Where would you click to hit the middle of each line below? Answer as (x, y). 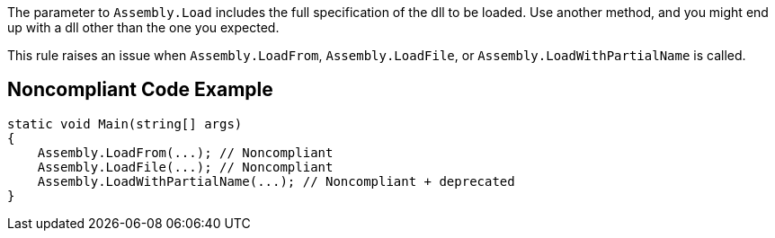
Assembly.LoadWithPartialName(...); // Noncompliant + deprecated (276, 181)
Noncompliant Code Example (140, 90)
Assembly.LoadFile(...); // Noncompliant (185, 167)
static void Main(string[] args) (125, 123)
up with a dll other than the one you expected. (143, 27)
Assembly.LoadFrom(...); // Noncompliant (185, 152)
